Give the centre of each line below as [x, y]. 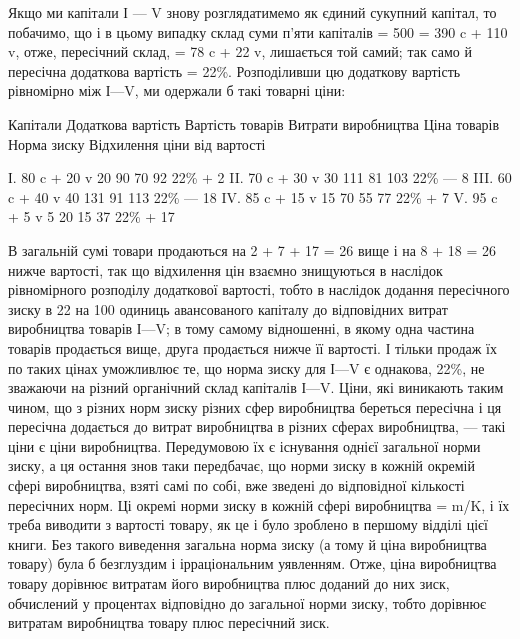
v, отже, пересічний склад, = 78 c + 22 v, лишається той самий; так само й [240, 51]
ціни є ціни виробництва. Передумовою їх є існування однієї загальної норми [244, 445]
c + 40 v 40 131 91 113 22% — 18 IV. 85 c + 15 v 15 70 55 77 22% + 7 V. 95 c [253, 196]
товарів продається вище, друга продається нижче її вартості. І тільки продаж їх [252, 347]
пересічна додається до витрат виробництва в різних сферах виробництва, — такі [257, 426]
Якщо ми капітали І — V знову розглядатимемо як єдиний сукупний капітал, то [252, 12]
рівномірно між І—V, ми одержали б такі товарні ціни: [177, 90]
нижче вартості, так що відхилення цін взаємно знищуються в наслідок [225, 269]
